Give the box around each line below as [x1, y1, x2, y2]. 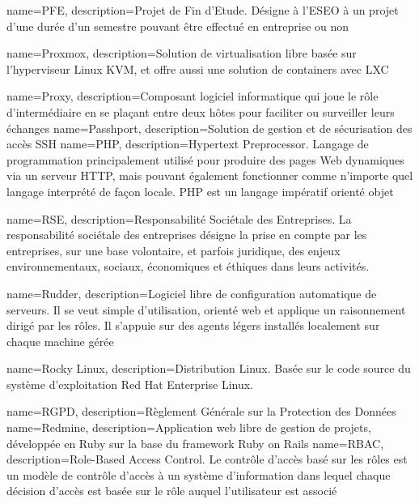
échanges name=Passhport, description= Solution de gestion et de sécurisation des [6, 119, 413, 136]
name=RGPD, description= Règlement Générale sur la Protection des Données [6, 403, 396, 420]
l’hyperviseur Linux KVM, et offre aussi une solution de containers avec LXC [6, 60, 389, 77]
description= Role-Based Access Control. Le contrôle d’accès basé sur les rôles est [6, 451, 408, 468]
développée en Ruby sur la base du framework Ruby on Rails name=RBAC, [6, 434, 384, 451]
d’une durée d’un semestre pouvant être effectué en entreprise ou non [6, 17, 349, 34]
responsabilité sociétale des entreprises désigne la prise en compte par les [6, 226, 367, 243]
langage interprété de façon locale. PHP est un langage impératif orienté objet [6, 182, 394, 199]
